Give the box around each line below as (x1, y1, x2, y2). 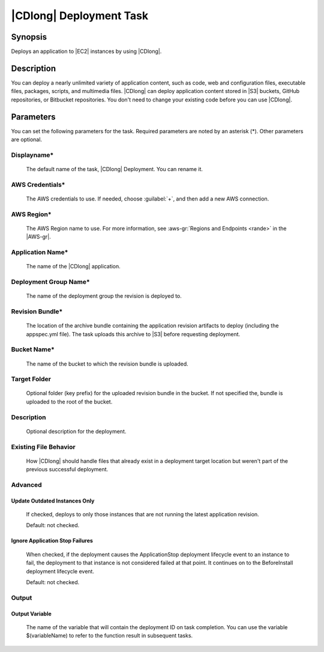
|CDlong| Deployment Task (11, 9, 149, 22)
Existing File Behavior (11, 442, 76, 451)
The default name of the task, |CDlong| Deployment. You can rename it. (26, 166, 203, 172)
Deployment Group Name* (11, 278, 90, 286)
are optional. (11, 136, 42, 143)
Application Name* (11, 248, 68, 256)
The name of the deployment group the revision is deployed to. (26, 292, 182, 300)
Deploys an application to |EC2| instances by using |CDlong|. (11, 48, 162, 55)
